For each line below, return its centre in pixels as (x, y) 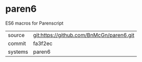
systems (18, 52)
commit (17, 43)
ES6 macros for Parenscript (34, 23)
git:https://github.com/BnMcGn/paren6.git (84, 35)
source (16, 35)
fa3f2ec (43, 43)
